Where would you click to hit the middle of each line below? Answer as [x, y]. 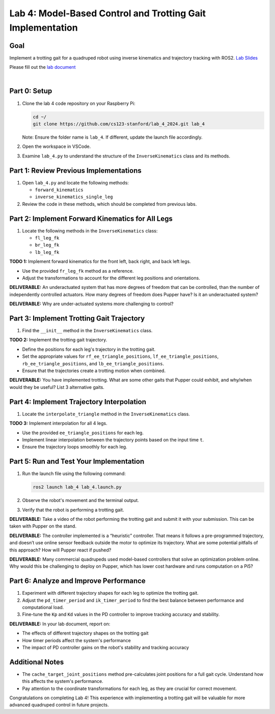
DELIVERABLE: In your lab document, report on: [60, 624]
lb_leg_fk [47, 252]
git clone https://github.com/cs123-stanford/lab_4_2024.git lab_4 [119, 124]
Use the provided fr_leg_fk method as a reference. [78, 271]
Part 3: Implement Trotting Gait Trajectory [77, 318]
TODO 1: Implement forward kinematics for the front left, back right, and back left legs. [100, 261]
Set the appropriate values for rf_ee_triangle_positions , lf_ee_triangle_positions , [120, 356]
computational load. [43, 607]
